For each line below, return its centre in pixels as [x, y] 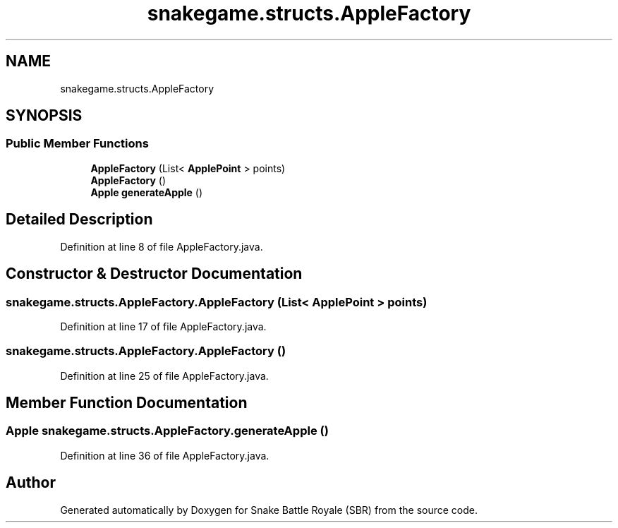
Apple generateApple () [147, 192]
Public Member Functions [77, 144]
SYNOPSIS [44, 116]
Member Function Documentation [127, 403]
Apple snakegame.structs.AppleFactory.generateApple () [167, 431]
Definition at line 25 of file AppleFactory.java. [164, 376]
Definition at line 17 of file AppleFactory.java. [163, 326]
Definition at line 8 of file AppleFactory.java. [162, 246]
